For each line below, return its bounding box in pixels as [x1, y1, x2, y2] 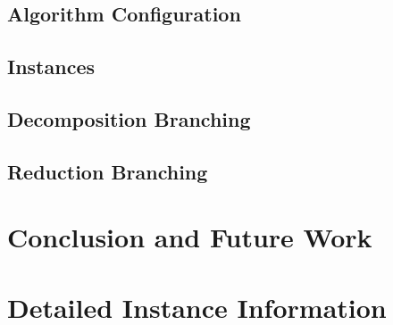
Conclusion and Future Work [7, 219, 372, 255]
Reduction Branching [7, 157, 208, 185]
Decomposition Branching [7, 104, 251, 132]
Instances [7, 53, 95, 80]
